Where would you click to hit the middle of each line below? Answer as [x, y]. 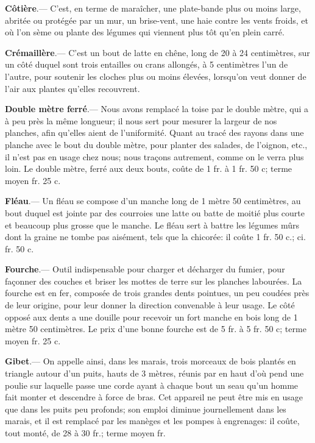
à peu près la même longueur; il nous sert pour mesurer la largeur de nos [141, 120]
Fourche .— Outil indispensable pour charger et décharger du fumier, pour [145, 269]
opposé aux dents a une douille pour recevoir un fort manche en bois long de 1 [151, 317]
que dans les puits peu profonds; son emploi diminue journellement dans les [146, 409]
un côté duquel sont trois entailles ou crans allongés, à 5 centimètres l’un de [147, 64]
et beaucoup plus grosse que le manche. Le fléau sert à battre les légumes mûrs [152, 225]
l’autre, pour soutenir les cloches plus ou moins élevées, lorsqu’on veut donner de [156, 76]
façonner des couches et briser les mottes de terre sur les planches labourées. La [154, 281]
